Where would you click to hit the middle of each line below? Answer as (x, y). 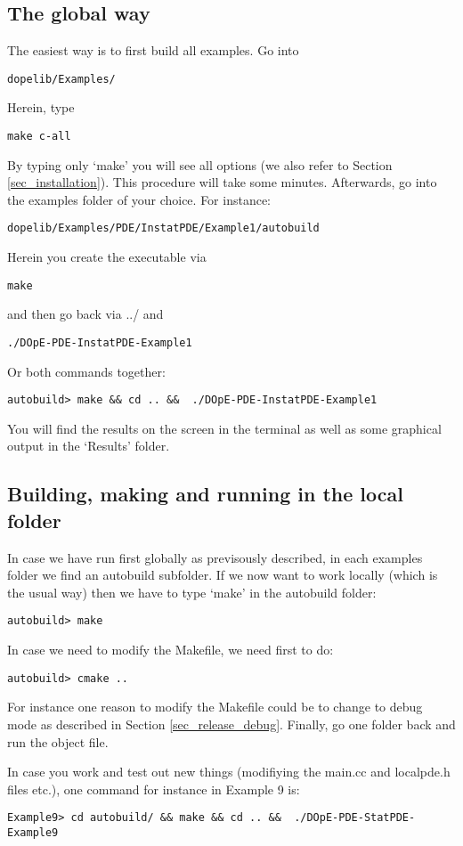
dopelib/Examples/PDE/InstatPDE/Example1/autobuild (163, 228)
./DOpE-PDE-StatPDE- (355, 818)
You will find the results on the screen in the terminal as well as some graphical (224, 428)
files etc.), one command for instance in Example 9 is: (154, 789)
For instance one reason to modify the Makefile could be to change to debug (215, 707)
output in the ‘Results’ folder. (89, 446)
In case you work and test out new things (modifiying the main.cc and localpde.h (229, 772)
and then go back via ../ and (85, 314)
